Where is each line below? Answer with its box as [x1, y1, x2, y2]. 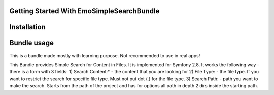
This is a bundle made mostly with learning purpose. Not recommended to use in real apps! [9, 52, 200, 58]
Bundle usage [9, 39, 54, 47]
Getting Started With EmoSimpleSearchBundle [9, 7, 160, 15]
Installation [9, 23, 46, 31]
